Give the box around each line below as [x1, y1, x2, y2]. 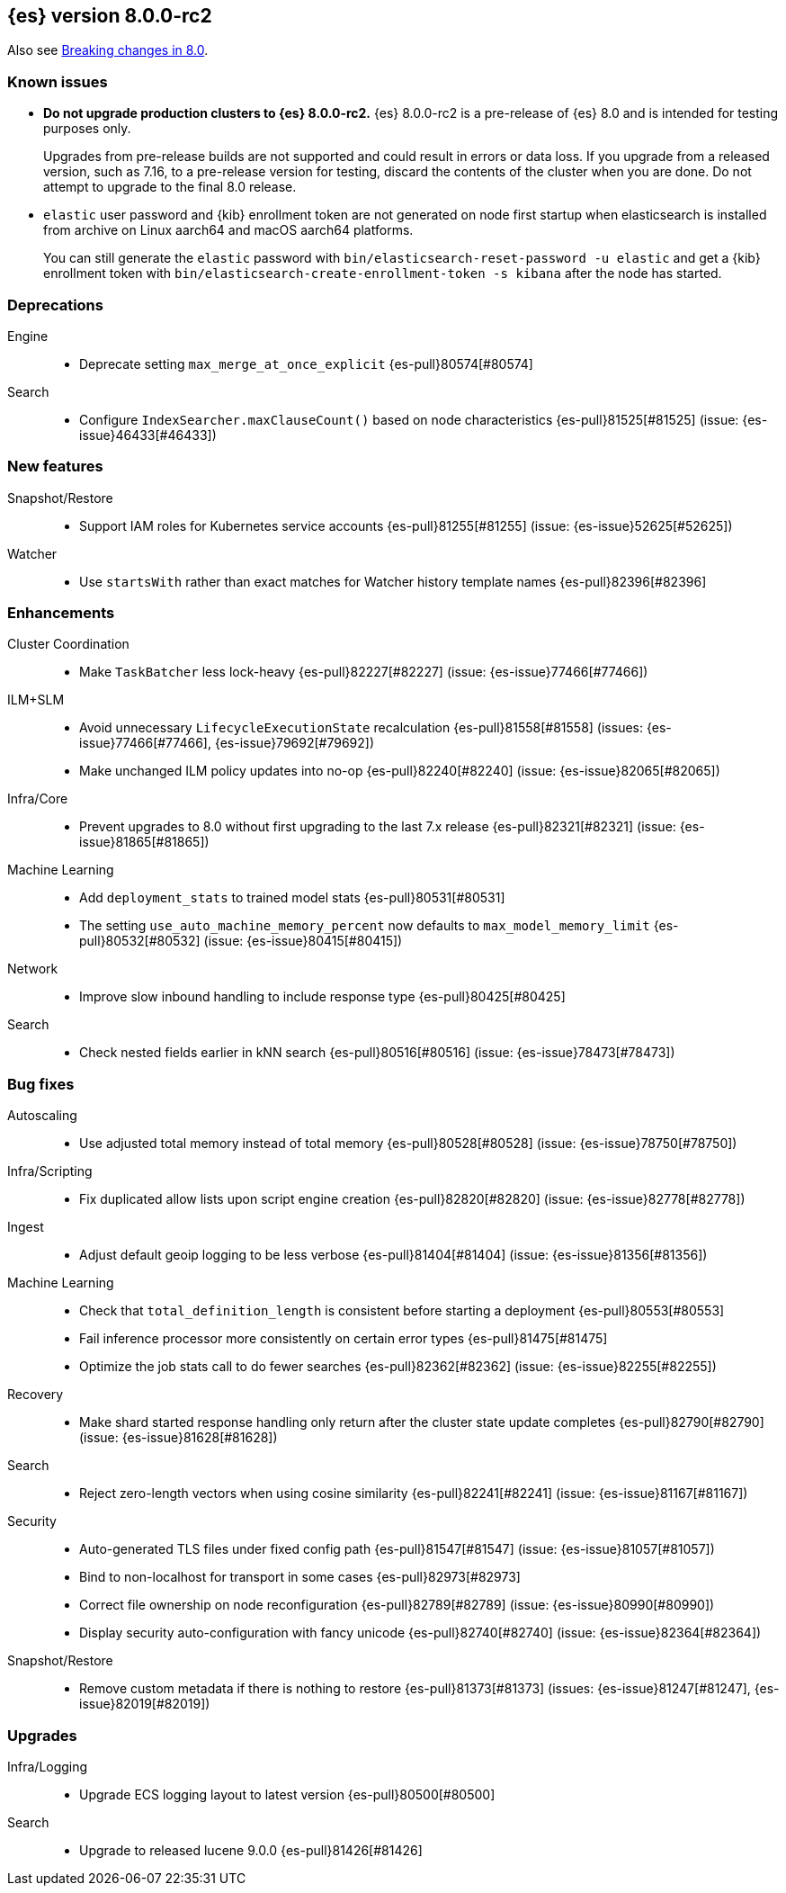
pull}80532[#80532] [79, 933, 201, 949]
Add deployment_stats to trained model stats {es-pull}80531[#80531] [79, 890, 505, 906]
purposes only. [43, 121, 131, 137]
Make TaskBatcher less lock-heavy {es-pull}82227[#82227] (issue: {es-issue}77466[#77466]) [79, 664, 648, 680]
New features [7, 457, 103, 476]
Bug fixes [7, 1074, 75, 1093]
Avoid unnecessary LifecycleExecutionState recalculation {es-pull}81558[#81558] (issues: [79, 720, 644, 736]
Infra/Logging [7, 1758, 88, 1774]
